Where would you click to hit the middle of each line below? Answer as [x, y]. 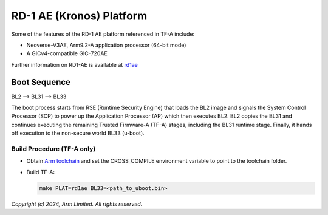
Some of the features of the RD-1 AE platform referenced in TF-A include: [103, 34]
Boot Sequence [41, 82]
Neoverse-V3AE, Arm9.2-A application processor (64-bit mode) [106, 45]
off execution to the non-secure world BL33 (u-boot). [78, 133]
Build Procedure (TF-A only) [53, 149]
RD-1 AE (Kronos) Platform [79, 16]
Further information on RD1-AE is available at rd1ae [74, 64]
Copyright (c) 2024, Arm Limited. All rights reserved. [77, 204]
